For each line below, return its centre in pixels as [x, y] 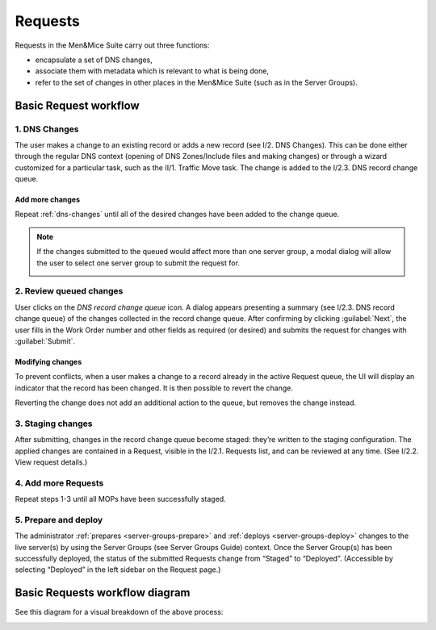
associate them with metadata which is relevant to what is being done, [152, 71]
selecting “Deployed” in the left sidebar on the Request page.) [118, 570]
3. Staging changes [54, 423]
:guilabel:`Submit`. [45, 341]
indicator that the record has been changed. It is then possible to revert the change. [154, 388]
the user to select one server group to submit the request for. [138, 263]
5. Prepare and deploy [59, 519]
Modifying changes [48, 361]
